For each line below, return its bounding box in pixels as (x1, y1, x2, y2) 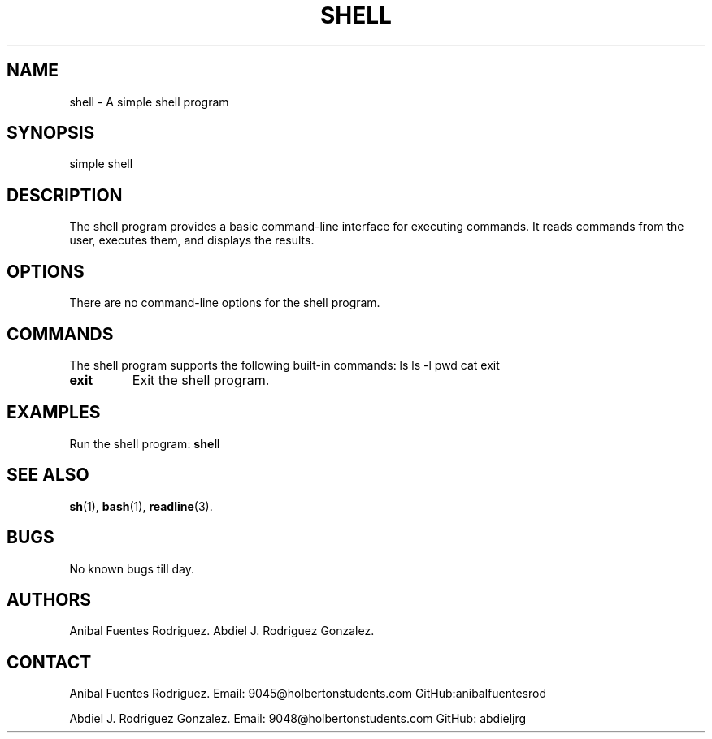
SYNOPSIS (7, 123, 95, 144)
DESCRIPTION (7, 184, 123, 205)
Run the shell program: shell (69, 436, 220, 451)
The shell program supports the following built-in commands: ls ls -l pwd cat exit (69, 357, 500, 372)
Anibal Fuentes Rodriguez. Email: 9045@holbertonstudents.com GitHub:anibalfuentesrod (69, 686, 547, 701)
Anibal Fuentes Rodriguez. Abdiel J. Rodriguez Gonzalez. (69, 624, 375, 638)
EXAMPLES (7, 402, 101, 423)
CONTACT (7, 651, 92, 672)
